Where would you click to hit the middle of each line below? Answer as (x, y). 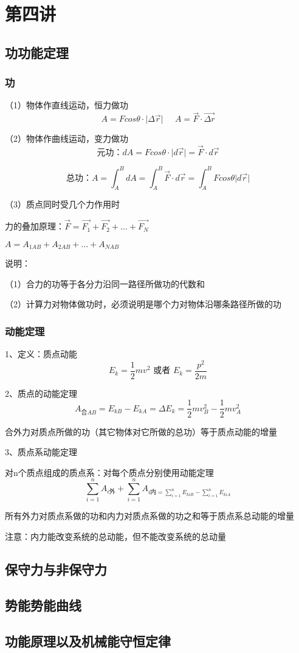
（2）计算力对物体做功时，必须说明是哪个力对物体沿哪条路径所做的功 (143, 304)
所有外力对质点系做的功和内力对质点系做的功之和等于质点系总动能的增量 (149, 516)
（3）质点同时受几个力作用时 (62, 204)
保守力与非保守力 (56, 569)
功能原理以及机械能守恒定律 (88, 641)
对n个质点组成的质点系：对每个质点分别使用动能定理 (109, 472)
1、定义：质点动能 (41, 354)
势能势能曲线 (43, 605)
